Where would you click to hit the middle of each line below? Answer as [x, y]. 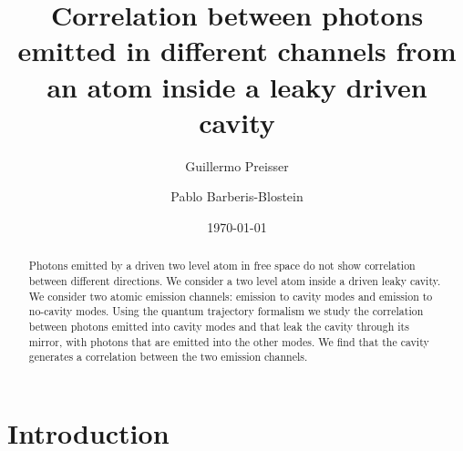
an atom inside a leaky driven [237, 86]
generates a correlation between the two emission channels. [168, 357]
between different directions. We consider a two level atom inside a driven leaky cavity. [235, 280]
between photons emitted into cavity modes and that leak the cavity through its [219, 326]
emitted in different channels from [237, 51]
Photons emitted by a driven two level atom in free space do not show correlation [222, 266]
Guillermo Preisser [237, 165]
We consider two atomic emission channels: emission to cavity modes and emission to [231, 296]
